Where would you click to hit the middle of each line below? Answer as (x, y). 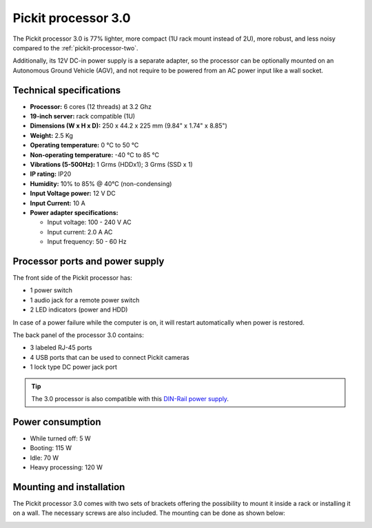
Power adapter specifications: (74, 212)
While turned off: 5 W (60, 438)
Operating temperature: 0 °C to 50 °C (84, 145)
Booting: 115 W (51, 448)
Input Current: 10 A (58, 203)
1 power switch (51, 290)
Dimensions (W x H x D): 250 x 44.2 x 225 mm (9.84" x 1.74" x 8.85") (128, 126)
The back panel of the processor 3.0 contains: (78, 335)
